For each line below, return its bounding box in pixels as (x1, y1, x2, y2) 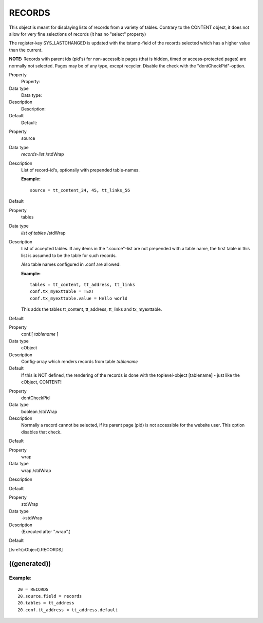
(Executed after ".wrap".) (21, 528, 71, 535)
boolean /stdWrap (21, 408, 57, 414)
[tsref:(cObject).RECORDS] (9, 546, 63, 552)
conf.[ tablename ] (21, 331, 58, 337)
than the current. (9, 47, 43, 53)
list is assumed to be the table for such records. (21, 252, 117, 258)
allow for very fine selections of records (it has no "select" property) (9, 31, 146, 37)
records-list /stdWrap (21, 151, 64, 157)
